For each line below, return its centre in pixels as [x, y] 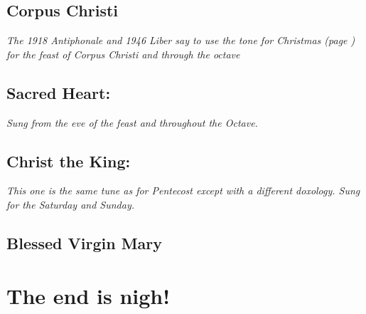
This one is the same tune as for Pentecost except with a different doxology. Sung [183, 190]
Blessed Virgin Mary [85, 242]
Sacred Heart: [59, 92]
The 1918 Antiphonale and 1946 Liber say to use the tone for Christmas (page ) [181, 40]
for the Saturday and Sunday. [70, 204]
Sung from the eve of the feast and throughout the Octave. [132, 122]
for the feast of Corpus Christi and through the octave [123, 54]
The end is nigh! [88, 295]
